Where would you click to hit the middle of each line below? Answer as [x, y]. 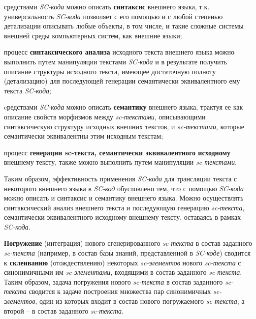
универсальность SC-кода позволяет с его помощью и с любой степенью [113, 16]
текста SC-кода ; [28, 90]
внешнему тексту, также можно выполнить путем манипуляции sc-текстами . [120, 162]
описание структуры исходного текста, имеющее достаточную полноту [110, 71]
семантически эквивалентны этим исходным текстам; [84, 136]
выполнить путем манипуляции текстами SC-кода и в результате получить [115, 61]
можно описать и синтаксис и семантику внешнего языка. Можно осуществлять [124, 198]
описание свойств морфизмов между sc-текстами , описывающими [105, 116]
